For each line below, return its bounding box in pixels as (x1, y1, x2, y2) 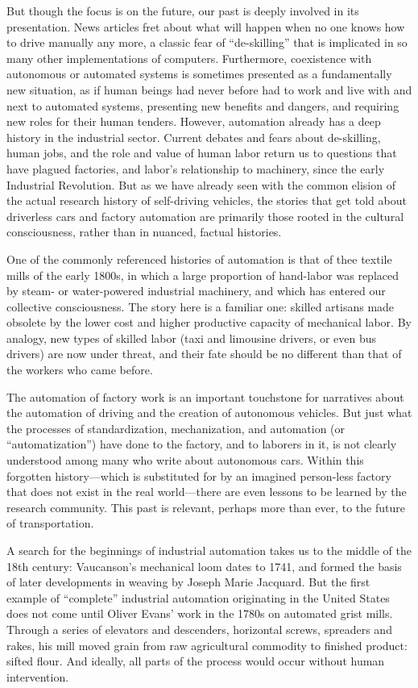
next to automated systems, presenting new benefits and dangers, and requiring (6, 97, 399, 114)
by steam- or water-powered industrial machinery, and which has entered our (6, 282, 386, 299)
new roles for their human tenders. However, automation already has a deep (6, 113, 381, 130)
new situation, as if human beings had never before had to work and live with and (6, 81, 412, 98)
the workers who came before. (6, 361, 153, 378)
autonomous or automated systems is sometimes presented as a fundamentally (6, 65, 392, 82)
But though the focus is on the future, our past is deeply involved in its (6, 2, 359, 19)
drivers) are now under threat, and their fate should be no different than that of (6, 345, 402, 362)
